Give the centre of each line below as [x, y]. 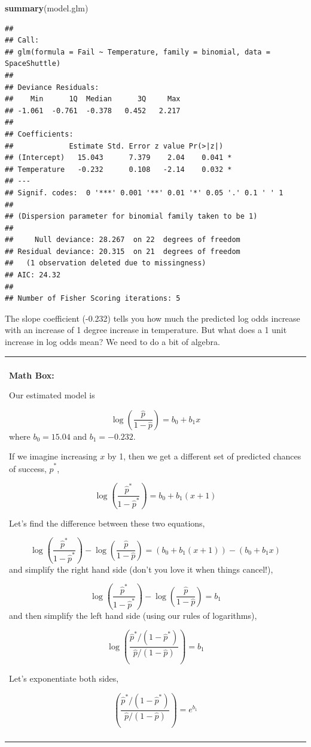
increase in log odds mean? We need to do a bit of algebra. [112, 342]
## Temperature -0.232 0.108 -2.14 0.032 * [118, 169]
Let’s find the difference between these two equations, [107, 523]
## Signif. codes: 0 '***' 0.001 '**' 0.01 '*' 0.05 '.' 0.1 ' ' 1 [144, 193]
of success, [28, 468]
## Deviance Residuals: [52, 87]
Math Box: [32, 375]
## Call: [22, 40]
